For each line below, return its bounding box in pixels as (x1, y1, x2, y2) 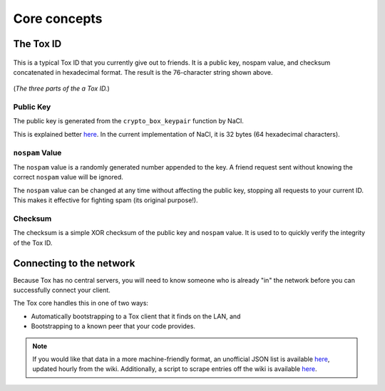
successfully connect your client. (13, 286, 111, 295)
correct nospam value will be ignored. (13, 173, 124, 182)
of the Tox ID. (13, 239, 53, 247)
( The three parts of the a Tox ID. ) (13, 84, 110, 93)
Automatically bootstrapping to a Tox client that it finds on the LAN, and (31, 312, 241, 320)
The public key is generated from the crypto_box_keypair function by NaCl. (13, 117, 244, 125)
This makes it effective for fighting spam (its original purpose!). (13, 196, 198, 204)
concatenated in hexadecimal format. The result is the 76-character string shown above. (13, 68, 274, 76)
